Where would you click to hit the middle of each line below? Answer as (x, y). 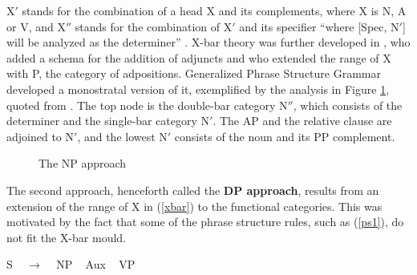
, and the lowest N (122, 136)
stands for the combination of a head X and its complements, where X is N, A (214, 10)
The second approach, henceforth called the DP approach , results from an (193, 190)
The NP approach (83, 163)
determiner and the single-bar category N (108, 121)
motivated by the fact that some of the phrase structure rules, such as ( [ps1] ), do (205, 222)
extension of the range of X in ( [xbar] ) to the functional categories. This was (194, 206)
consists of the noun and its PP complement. (285, 136)
